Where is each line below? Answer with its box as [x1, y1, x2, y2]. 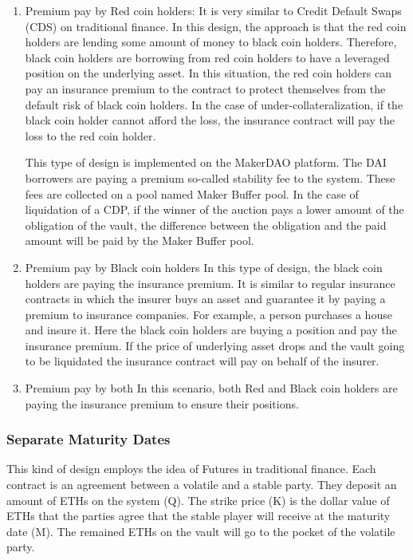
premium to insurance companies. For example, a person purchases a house [25, 306, 392, 322]
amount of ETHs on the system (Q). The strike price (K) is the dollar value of [6, 491, 390, 508]
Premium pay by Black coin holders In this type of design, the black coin [25, 258, 383, 275]
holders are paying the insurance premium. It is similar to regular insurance [25, 274, 395, 291]
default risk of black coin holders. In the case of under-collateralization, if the [25, 96, 403, 112]
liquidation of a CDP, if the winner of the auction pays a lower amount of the [25, 201, 404, 218]
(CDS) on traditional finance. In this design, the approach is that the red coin [25, 18, 407, 34]
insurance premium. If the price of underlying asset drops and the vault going [25, 337, 405, 353]
